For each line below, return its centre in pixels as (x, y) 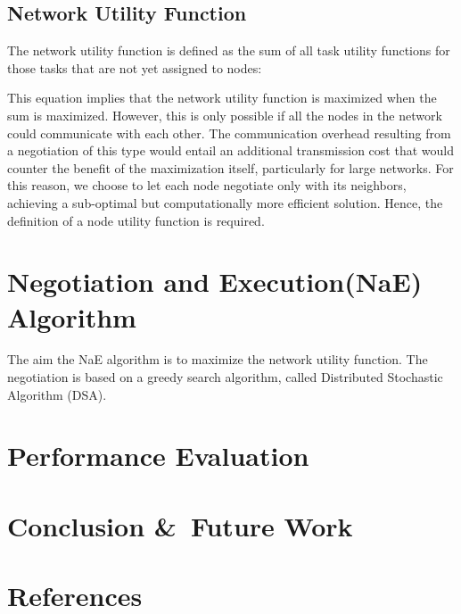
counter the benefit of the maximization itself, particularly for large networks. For (230, 167)
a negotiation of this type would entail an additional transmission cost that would (230, 150)
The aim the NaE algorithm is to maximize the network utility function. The (218, 359)
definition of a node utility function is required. (136, 220)
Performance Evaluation (158, 456)
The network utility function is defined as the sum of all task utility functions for (229, 50)
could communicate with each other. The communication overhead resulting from (229, 133)
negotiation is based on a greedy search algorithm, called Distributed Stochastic (225, 377)
